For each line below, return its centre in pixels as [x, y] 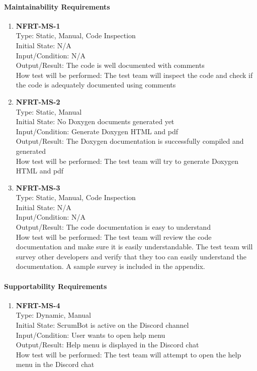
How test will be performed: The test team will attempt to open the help [128, 354]
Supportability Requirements [56, 286]
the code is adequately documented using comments [96, 85]
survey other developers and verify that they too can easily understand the [131, 256]
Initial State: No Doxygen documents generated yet [95, 121]
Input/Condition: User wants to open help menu [91, 335]
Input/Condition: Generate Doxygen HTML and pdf [97, 131]
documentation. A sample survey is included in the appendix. [110, 266]
